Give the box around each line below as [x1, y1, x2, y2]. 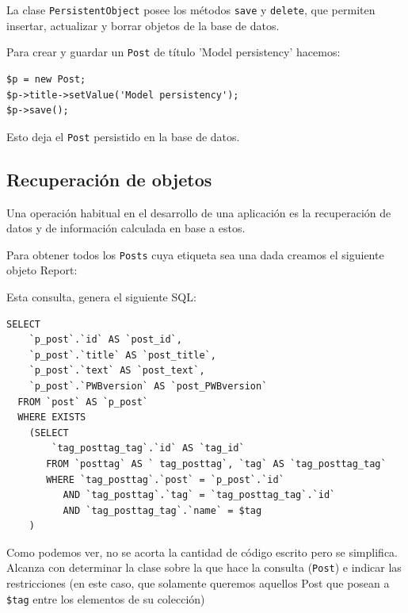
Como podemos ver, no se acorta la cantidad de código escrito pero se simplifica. [6, 543, 398, 560]
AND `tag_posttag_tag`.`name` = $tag [63, 504, 262, 516]
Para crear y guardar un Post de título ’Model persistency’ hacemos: [6, 44, 341, 60]
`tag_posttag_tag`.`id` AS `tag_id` [51, 443, 245, 454]
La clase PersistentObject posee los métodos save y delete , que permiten [6, 2, 376, 17]
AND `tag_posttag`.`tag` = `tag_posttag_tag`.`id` [63, 489, 336, 501]
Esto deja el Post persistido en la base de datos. [6, 128, 240, 144]
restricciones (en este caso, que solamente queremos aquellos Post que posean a [6, 575, 390, 592]
